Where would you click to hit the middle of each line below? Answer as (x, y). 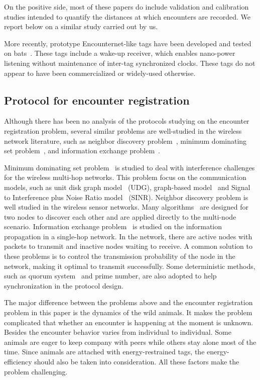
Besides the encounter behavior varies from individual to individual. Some (118, 332)
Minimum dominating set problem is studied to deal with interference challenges (129, 167)
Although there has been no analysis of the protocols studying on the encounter (127, 121)
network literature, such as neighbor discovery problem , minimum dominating (125, 140)
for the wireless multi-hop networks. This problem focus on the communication (125, 177)
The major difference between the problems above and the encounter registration (128, 302)
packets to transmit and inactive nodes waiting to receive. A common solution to (128, 246)
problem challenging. (36, 371)
